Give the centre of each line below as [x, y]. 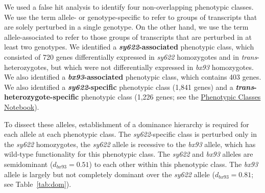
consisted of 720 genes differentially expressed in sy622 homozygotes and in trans [131, 56]
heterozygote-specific [42, 97]
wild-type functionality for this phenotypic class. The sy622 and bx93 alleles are [129, 154]
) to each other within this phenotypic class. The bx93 [174, 164]
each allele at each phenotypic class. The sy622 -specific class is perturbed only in [130, 134]
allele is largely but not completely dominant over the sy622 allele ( [110, 174]
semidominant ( [29, 164]
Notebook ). [22, 106]
